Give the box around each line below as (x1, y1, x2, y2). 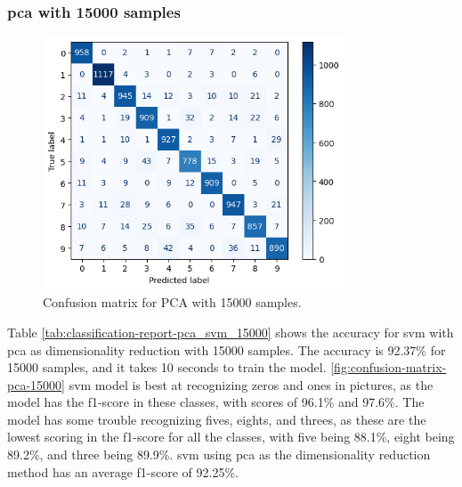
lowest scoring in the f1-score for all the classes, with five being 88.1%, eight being (7, 427, 455, 446)
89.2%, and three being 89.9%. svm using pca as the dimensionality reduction (7, 445, 431, 464)
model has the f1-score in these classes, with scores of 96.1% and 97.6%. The (7, 393, 425, 411)
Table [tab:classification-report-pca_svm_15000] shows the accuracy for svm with (7, 322, 454, 341)
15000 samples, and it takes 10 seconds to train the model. (7, 358, 327, 377)
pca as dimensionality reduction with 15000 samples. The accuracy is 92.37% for (7, 340, 446, 359)
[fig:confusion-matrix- (330, 358, 447, 377)
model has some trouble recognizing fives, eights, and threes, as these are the (7, 410, 426, 428)
